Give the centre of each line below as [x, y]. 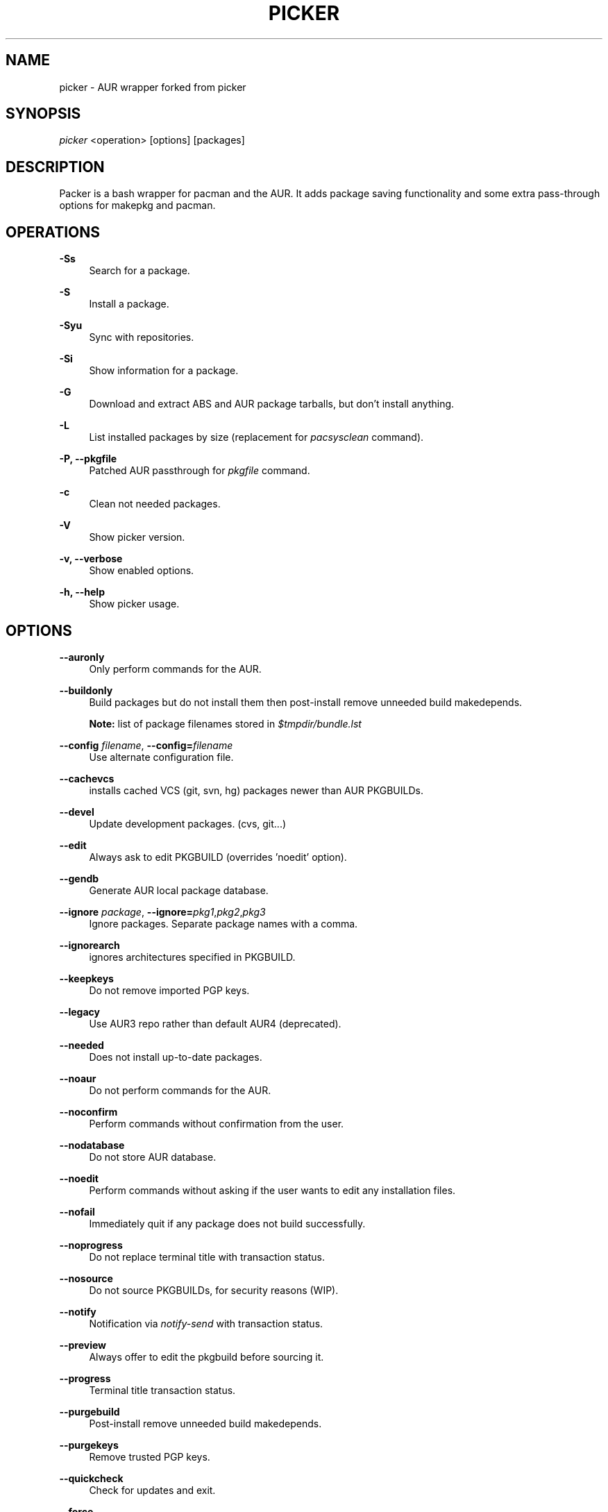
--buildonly [86, 690]
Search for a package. [140, 271]
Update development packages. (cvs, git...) [188, 823]
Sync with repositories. [142, 337]
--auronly [82, 657]
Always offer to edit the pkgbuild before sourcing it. [206, 1356]
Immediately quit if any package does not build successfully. [227, 1223]
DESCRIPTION [55, 167]
